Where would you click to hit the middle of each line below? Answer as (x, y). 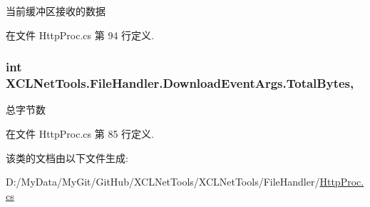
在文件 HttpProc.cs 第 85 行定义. (80, 133)
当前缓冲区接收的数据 (56, 11)
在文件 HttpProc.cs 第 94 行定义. (80, 35)
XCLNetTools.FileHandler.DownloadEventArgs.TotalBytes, (180, 83)
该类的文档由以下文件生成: (67, 157)
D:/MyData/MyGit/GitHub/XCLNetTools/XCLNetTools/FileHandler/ (163, 182)
